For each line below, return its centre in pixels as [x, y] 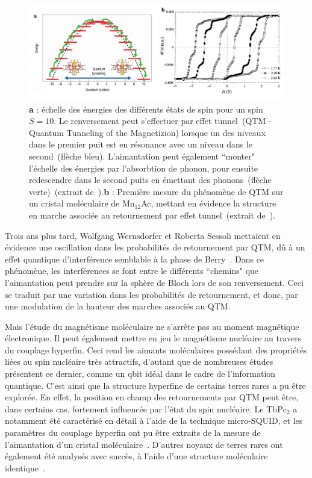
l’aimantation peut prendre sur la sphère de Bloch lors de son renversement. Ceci [154, 282]
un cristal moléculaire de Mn [82, 203]
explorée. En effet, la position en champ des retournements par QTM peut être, [152, 397]
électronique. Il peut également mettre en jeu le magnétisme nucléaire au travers [153, 338]
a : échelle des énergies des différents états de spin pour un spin [146, 109]
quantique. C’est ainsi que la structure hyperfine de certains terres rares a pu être [155, 385]
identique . [25, 467]
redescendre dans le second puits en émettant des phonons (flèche [150, 180]
